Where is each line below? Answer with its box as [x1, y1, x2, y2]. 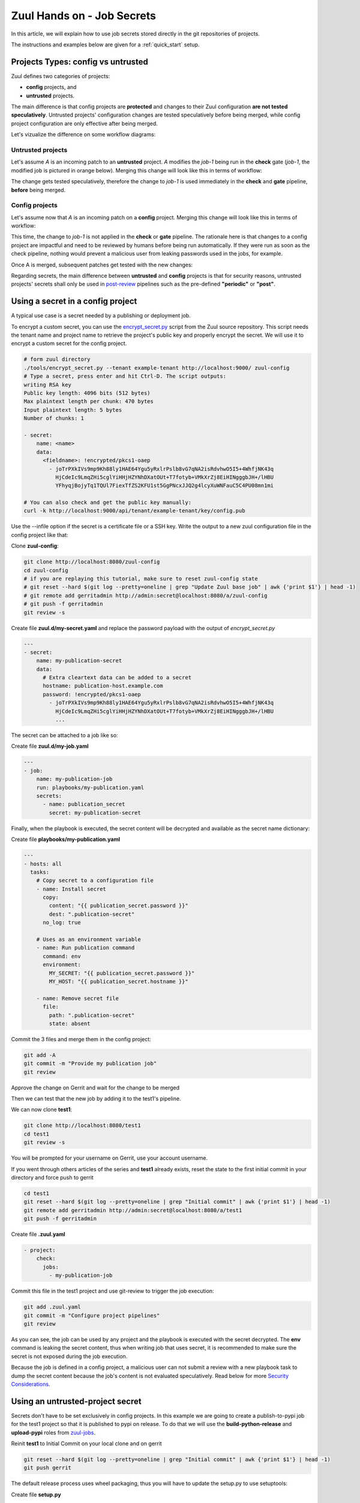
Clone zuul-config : [11, 542, 59, 549]
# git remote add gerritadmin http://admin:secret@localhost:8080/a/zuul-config [23, 592, 268, 599]
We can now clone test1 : [11, 1106, 72, 1113]
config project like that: [11, 531, 68, 538]
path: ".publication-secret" [49, 1012, 135, 1018]
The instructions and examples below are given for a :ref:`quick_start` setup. [11, 41, 200, 48]
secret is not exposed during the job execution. [11, 1353, 128, 1360]
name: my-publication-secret [36, 657, 122, 664]
